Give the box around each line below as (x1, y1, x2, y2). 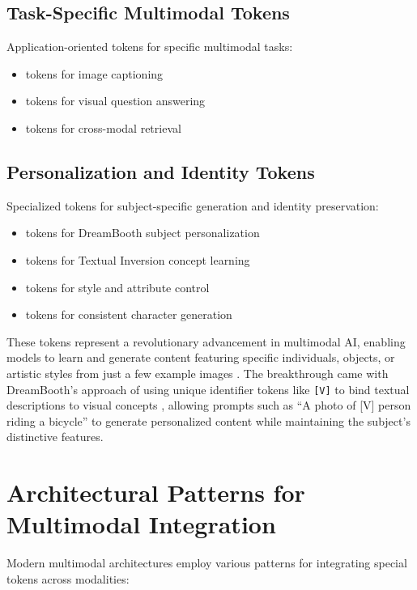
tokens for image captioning (25, 65, 164, 82)
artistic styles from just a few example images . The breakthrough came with (6, 364, 389, 381)
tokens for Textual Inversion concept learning (25, 251, 250, 268)
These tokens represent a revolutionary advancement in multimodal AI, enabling (6, 333, 406, 350)
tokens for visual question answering (25, 92, 206, 109)
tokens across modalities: (6, 570, 130, 587)
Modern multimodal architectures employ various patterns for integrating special (6, 554, 407, 571)
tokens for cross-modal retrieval (25, 119, 181, 136)
